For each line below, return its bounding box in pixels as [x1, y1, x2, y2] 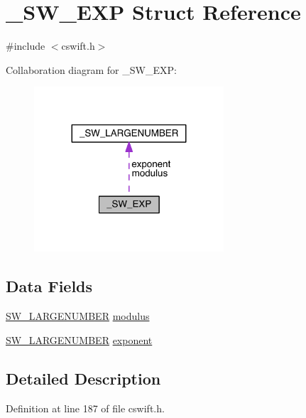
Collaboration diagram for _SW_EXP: [6, 62, 177, 77]
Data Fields [6, 275, 93, 297]
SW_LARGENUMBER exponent [6, 332, 153, 347]
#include [6, 38, 45, 53]
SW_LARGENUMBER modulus [6, 309, 150, 323]
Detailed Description [6, 367, 161, 389]
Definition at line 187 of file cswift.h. [6, 400, 165, 415]
